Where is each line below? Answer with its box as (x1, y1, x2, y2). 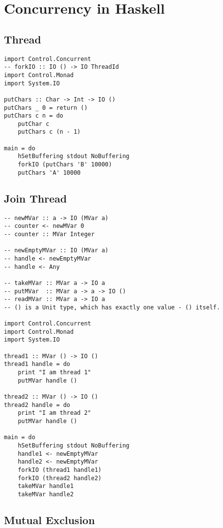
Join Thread (4, 190, 67, 205)
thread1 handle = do (4, 361, 71, 368)
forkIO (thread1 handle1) (18, 466, 102, 473)
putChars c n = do (4, 112, 63, 120)
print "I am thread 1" (18, 369, 91, 376)
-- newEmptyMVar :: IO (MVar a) (4, 247, 109, 254)
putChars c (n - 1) (18, 128, 81, 136)
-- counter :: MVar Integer (4, 230, 95, 238)
